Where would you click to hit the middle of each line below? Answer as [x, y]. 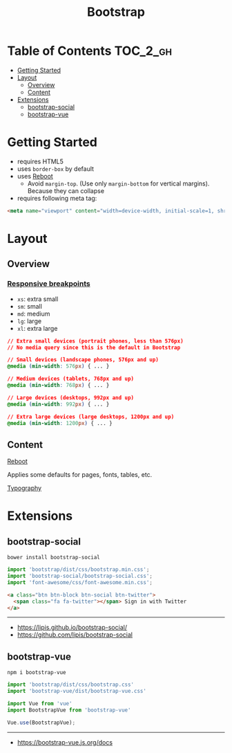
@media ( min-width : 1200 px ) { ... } [60, 423]
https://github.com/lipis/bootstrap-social [75, 635]
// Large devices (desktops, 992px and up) [71, 398]
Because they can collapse [66, 190]
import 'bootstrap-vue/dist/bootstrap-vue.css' [77, 691]
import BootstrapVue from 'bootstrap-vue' [69, 710]
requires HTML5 [40, 161]
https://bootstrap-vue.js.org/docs [65, 742]
